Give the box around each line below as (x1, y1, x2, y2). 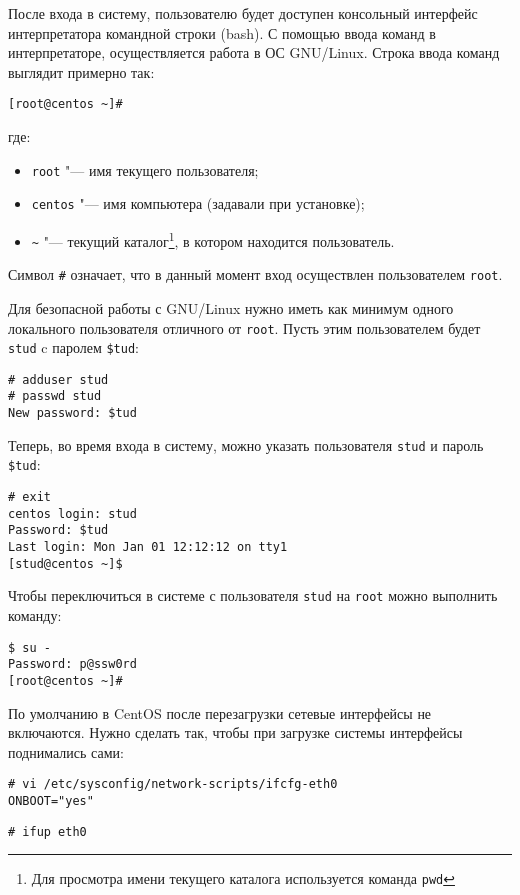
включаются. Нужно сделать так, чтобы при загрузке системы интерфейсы (8, 722, 463, 743)
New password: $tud (8, 406, 137, 421)
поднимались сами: (8, 741, 124, 762)
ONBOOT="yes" (8, 794, 94, 809)
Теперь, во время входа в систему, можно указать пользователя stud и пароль (8, 434, 484, 455)
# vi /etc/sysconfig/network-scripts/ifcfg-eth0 (8, 777, 338, 792)
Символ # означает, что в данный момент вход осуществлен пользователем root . (8, 264, 503, 285)
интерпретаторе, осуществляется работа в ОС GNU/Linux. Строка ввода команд (8, 42, 500, 63)
